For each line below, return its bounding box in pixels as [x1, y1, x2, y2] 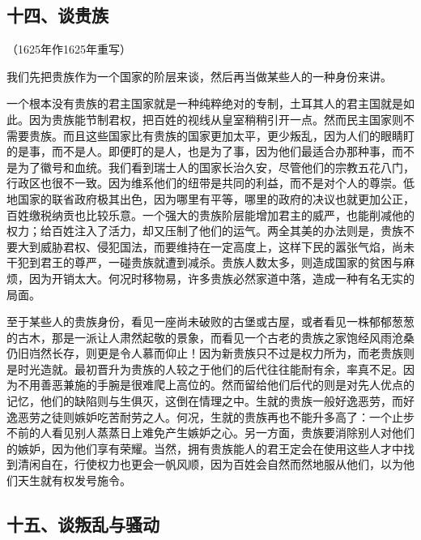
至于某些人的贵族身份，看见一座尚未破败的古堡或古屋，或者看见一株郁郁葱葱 [6, 313, 415, 330]
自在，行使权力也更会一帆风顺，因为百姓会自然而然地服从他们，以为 [40, 456, 403, 473]
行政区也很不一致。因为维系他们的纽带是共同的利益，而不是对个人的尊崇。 [6, 174, 403, 191]
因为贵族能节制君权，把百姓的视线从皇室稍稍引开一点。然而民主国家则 [28, 110, 403, 127]
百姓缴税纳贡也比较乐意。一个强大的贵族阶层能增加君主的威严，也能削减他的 [6, 206, 415, 223]
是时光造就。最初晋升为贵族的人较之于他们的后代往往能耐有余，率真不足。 [6, 360, 403, 377]
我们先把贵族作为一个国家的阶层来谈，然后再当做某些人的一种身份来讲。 [6, 67, 392, 84]
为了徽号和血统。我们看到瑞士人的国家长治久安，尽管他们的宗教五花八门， [17, 158, 415, 175]
